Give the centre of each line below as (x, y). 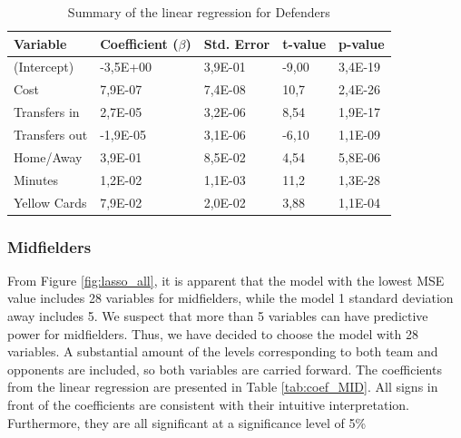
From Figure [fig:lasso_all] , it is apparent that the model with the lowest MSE (226, 280)
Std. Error (237, 43)
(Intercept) (44, 67)
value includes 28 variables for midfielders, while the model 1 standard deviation (230, 298)
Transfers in (47, 112)
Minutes (36, 179)
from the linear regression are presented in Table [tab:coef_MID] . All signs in (223, 387)
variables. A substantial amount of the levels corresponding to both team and (223, 351)
